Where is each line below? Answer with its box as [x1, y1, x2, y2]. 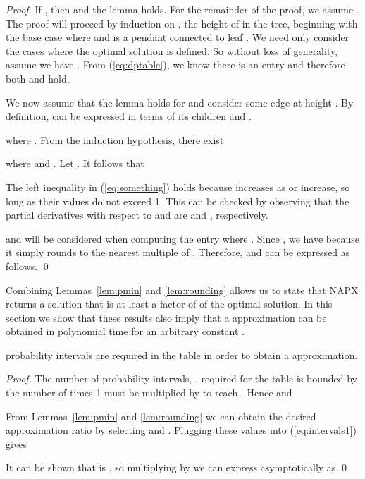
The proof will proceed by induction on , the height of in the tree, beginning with [6, 16, 358, 30]
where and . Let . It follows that [6, 156, 144, 171]
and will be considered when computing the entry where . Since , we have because [6, 231, 359, 245]
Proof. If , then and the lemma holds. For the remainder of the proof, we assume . [6, 2, 359, 16]
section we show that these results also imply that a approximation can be [6, 310, 327, 325]
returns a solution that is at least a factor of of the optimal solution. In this [6, 296, 333, 311]
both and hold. [6, 71, 70, 85]
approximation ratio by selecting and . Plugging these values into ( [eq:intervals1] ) [6, 423, 357, 437]
